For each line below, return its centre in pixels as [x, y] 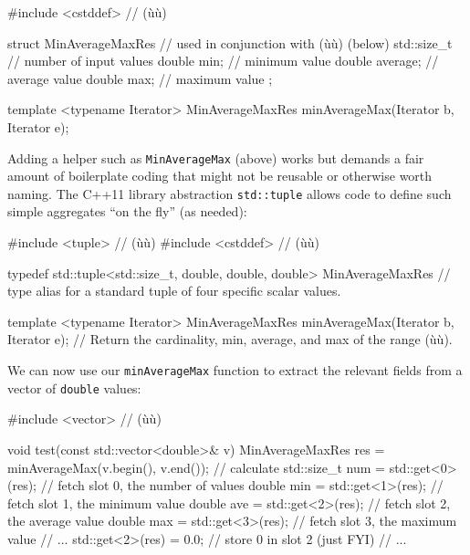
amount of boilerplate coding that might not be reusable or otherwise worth [220, 176]
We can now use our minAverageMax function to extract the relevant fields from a [235, 370]
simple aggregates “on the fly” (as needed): [127, 211]
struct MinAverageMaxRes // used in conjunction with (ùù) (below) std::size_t [230, 42]
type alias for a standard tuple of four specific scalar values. [174, 291]
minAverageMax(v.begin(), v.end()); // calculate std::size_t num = [196, 467]
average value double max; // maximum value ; [140, 78]
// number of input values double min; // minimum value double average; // [223, 61]
